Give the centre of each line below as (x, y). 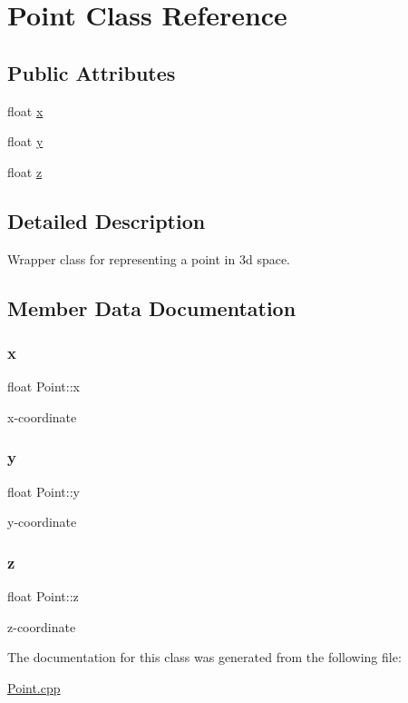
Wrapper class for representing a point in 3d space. (149, 258)
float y (25, 141)
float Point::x (44, 386)
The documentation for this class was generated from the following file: (204, 657)
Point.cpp (34, 687)
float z (25, 171)
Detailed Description (107, 220)
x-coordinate (42, 416)
